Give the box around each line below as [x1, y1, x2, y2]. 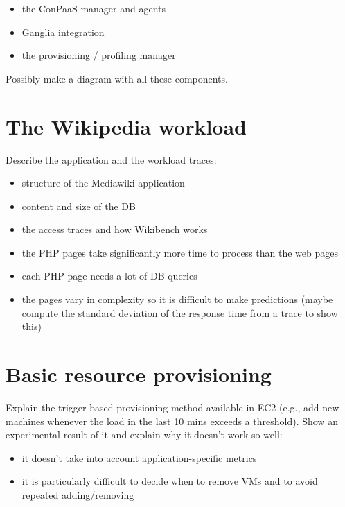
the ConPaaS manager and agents [21, 1, 166, 15]
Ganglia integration [21, 24, 105, 39]
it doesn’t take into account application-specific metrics [21, 450, 257, 465]
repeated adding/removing [21, 487, 134, 501]
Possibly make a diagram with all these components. [6, 71, 228, 85]
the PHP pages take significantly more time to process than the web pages [21, 245, 338, 259]
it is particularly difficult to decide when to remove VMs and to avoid [21, 474, 318, 488]
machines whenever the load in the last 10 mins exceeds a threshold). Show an [6, 413, 338, 428]
